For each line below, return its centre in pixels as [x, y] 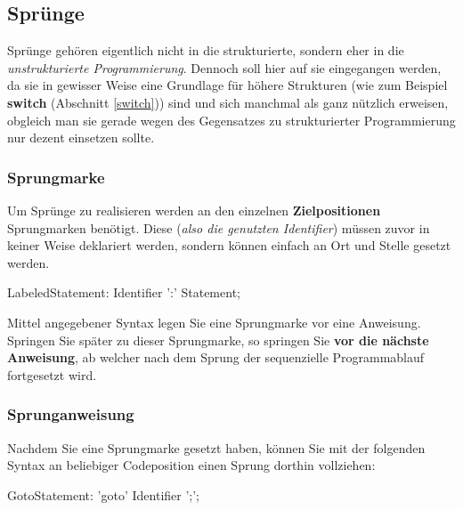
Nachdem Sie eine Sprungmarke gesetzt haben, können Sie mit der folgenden [216, 447]
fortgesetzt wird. [52, 374]
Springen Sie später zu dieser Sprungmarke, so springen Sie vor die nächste [218, 340]
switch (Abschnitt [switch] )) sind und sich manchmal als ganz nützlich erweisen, [228, 102]
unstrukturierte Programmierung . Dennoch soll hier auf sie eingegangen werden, [224, 67]
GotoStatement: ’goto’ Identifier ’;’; [103, 494]
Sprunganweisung [71, 414]
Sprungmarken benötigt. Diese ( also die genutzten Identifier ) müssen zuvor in [219, 227]
